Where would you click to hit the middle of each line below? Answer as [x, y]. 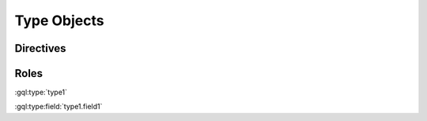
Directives [40, 48]
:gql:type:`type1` [41, 92]
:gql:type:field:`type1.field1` [59, 107]
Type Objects [59, 20]
